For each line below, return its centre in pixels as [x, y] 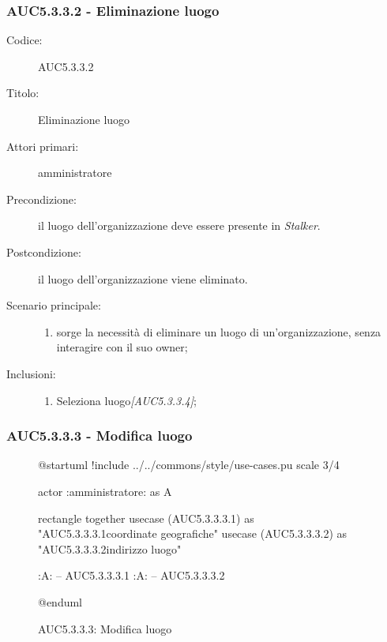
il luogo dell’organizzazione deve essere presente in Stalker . [179, 225]
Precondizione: [41, 199]
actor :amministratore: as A [105, 491]
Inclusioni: [31, 373]
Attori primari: [43, 146]
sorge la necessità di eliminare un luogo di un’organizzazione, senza [219, 331]
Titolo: [23, 93]
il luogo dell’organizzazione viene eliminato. [143, 278]
